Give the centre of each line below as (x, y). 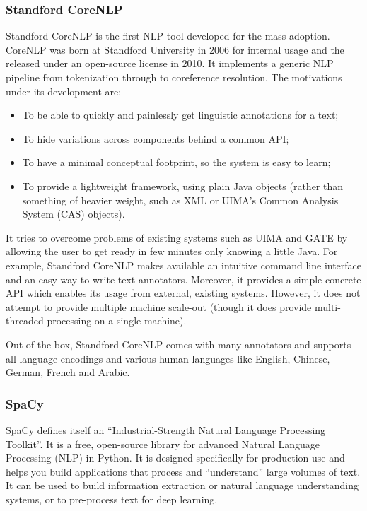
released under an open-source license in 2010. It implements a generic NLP (170, 63)
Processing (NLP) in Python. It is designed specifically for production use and (175, 458)
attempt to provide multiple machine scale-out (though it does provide (159, 306)
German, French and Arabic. (68, 372)
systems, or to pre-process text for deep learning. (112, 499)
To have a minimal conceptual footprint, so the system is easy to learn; (176, 162)
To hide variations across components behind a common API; (156, 138)
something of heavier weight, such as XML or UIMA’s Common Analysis (180, 200)
